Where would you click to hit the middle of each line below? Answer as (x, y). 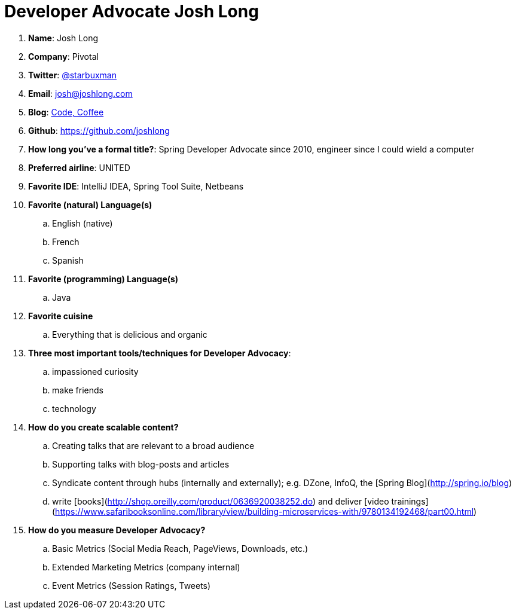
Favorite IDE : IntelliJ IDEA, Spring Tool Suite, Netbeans (136, 186)
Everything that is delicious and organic (130, 334)
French (66, 242)
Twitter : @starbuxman (72, 75)
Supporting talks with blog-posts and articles (141, 464)
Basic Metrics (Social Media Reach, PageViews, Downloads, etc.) (180, 548)
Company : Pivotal (63, 56)
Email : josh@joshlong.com (80, 93)
